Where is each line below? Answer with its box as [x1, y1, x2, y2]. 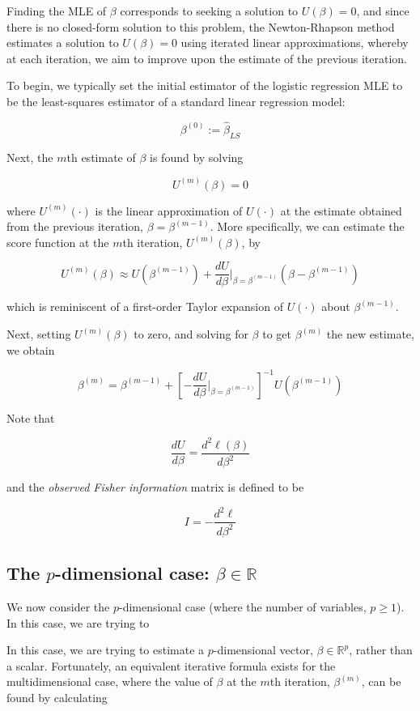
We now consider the [6, 598, 110, 615]
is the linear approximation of [95, 202, 243, 219]
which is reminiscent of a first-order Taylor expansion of [6, 298, 283, 315]
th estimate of [66, 148, 136, 165]
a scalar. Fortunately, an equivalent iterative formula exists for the [6, 657, 336, 674]
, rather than [349, 641, 413, 658]
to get [262, 326, 291, 343]
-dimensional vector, [213, 641, 313, 658]
